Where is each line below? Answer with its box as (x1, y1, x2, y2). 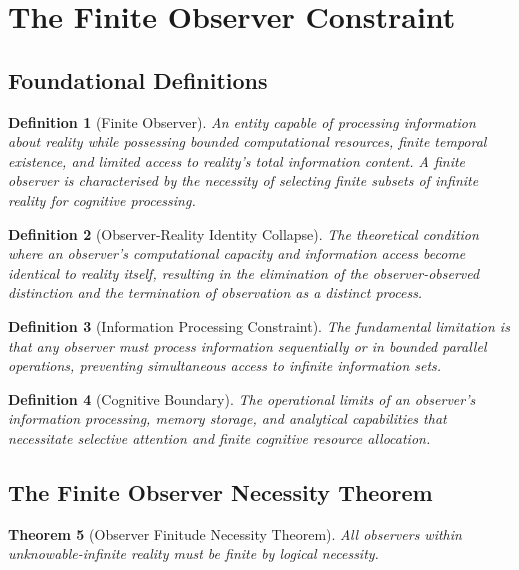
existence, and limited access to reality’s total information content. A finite (8, 150, 466, 171)
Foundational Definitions (8, 64, 268, 95)
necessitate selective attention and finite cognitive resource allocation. (8, 427, 431, 448)
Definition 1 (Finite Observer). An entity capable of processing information (8, 111, 476, 132)
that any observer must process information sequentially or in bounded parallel (8, 335, 487, 356)
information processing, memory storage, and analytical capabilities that (8, 408, 447, 429)
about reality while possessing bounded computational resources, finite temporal (8, 131, 487, 152)
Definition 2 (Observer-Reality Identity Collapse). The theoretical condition (8, 223, 479, 244)
